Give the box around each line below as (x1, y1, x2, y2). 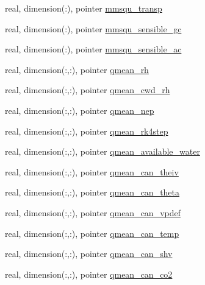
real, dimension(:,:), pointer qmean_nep (5, 104, 154, 116)
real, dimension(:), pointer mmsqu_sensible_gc (5, 22, 182, 35)
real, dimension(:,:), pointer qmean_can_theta (5, 186, 180, 199)
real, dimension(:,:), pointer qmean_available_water (5, 145, 200, 158)
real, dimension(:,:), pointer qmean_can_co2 (5, 267, 173, 280)
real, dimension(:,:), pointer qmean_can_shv (5, 247, 173, 260)
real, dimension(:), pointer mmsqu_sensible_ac (5, 43, 182, 55)
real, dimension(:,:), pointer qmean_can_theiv (5, 165, 179, 178)
